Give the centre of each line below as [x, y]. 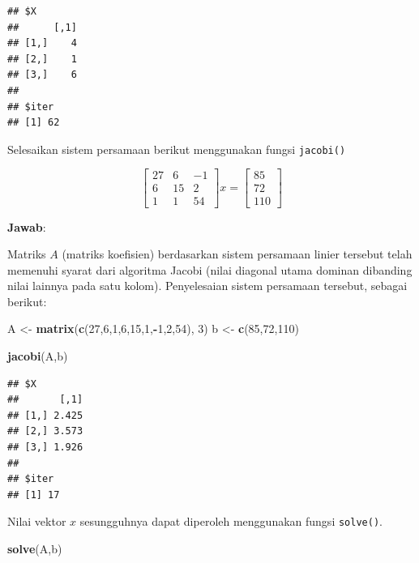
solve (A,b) [35, 549]
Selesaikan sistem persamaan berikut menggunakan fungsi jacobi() [177, 149]
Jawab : [27, 226]
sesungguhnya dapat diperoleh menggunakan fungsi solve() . [231, 521]
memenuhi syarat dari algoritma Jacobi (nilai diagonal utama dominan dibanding [210, 269]
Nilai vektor [37, 521]
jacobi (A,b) [38, 356]
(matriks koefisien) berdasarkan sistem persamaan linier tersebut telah [237, 254]
